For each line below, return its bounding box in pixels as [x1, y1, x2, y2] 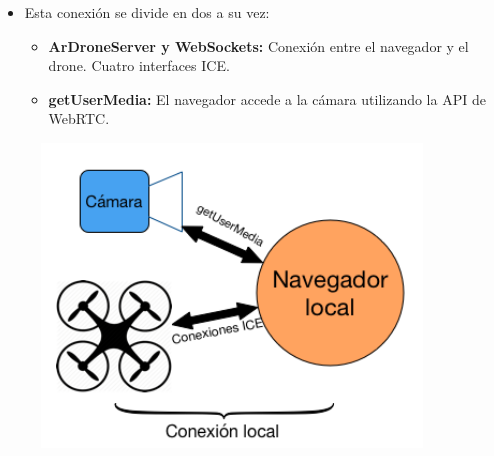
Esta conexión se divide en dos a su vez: [24, 2, 270, 22]
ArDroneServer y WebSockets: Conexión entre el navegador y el [48, 35, 469, 56]
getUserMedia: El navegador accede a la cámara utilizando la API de [48, 88, 486, 109]
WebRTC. [48, 108, 110, 129]
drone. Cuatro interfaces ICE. [48, 55, 230, 76]
